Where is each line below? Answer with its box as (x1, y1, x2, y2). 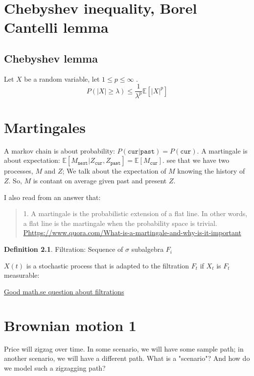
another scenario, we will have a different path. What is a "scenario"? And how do (4, 353, 250, 363)
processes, (4, 166, 33, 176)
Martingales (4, 117, 86, 137)
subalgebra (131, 244, 164, 254)
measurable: (4, 270, 40, 280)
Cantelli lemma (4, 17, 109, 37)
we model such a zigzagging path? (4, 362, 106, 373)
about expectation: (4, 155, 60, 165)
